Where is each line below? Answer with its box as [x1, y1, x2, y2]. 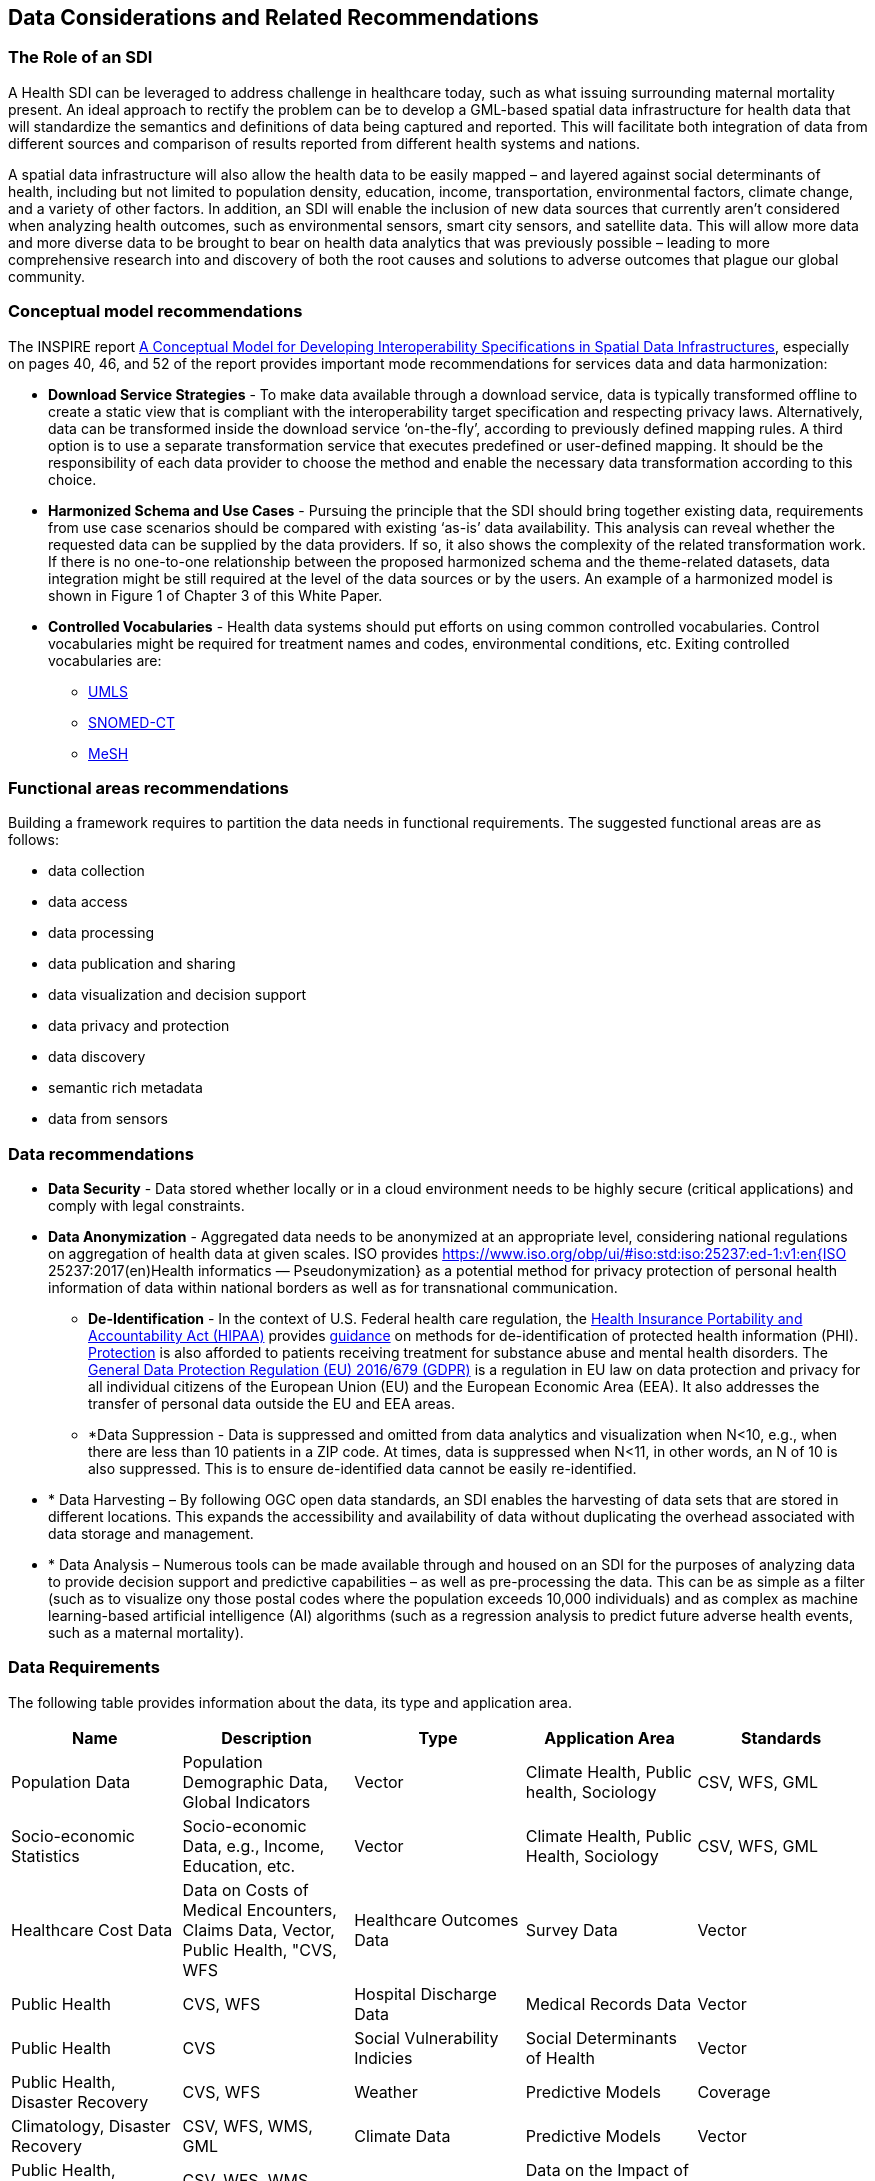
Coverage [697, 2081, 771, 2102]
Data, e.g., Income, [182, 1835, 325, 1856]
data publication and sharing [48, 955, 236, 973]
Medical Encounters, [182, 1899, 337, 1920]
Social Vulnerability [354, 2027, 499, 2048]
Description [221, 1727, 312, 1748]
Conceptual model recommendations [8, 301, 303, 322]
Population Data [11, 1771, 131, 1792]
